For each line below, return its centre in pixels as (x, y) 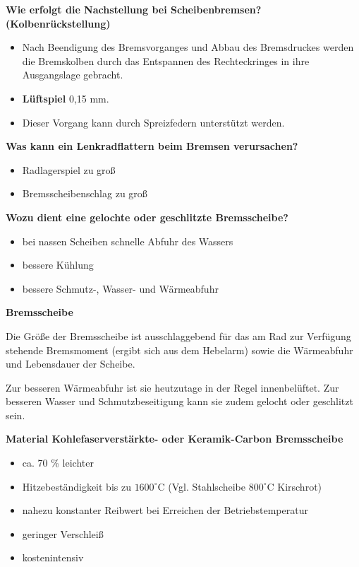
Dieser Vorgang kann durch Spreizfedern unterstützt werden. (153, 122)
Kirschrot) (300, 486)
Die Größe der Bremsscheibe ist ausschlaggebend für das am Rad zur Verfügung (178, 335)
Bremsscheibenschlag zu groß (85, 193)
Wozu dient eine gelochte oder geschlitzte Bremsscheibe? (147, 217)
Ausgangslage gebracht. (73, 75)
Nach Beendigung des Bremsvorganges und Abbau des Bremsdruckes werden (188, 47)
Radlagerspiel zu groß (69, 169)
